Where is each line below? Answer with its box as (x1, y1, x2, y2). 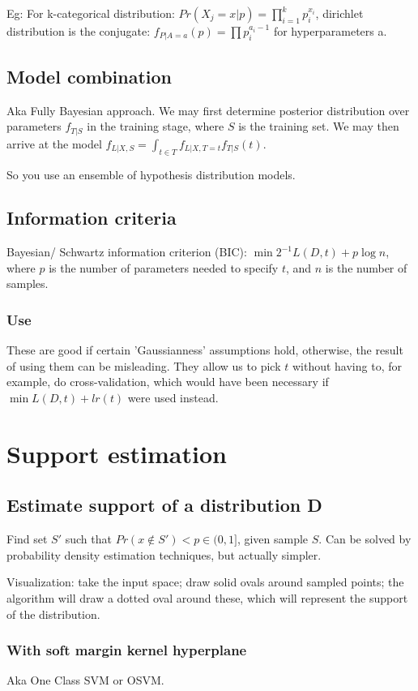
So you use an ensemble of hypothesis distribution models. (6, 165, 296, 182)
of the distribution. (6, 605, 100, 622)
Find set (6, 530, 48, 547)
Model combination (6, 63, 173, 88)
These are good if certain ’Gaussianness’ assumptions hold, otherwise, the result (6, 341, 403, 358)
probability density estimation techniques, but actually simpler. (6, 546, 322, 563)
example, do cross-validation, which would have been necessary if (6, 373, 329, 390)
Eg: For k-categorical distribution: (6, 5, 175, 21)
